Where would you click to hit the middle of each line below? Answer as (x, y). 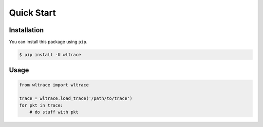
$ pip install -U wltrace (50, 55)
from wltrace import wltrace (54, 85)
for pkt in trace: (41, 105)
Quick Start (32, 13)
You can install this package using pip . (48, 42)
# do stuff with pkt (54, 112)
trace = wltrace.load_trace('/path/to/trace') (76, 98)
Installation (26, 30)
